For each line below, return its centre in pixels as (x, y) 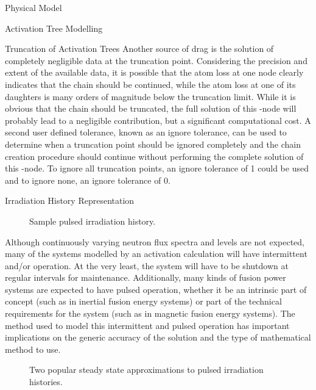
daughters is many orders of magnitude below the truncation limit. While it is (150, 96)
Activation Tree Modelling (54, 28)
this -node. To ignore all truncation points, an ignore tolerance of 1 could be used (157, 168)
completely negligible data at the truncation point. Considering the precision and (156, 60)
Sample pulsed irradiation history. (93, 221)
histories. (46, 382)
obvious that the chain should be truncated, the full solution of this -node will (151, 108)
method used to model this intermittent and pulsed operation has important (147, 325)
